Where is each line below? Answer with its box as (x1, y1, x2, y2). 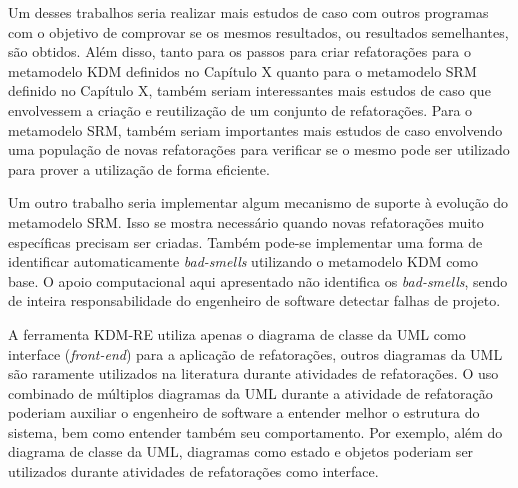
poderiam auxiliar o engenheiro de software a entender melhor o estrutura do (8, 402, 480, 423)
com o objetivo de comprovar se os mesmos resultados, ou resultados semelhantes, (8, 21, 509, 42)
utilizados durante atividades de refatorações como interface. (8, 461, 379, 482)
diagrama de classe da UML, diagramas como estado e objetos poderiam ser (8, 441, 474, 462)
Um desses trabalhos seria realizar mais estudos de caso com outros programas (8, 2, 489, 22)
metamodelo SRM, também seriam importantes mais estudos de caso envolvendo (8, 119, 503, 140)
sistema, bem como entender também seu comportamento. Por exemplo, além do (8, 421, 503, 442)
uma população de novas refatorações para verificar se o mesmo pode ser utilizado (8, 139, 510, 160)
